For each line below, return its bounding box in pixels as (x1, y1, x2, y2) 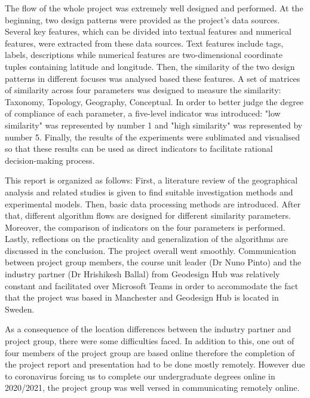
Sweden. (5, 302, 35, 315)
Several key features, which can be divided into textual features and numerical (5, 25, 291, 38)
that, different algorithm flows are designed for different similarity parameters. (5, 209, 291, 222)
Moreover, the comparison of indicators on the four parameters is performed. (5, 221, 286, 233)
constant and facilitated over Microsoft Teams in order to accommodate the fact (5, 279, 299, 292)
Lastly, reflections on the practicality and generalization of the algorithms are (5, 232, 288, 245)
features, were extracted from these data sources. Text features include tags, (5, 36, 284, 49)
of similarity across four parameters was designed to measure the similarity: (5, 84, 281, 96)
